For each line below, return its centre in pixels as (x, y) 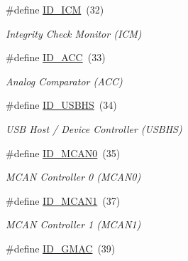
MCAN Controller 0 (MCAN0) (73, 177)
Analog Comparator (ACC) (64, 81)
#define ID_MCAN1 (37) (63, 200)
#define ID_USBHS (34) (61, 105)
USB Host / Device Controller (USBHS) (94, 128)
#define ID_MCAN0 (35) (63, 153)
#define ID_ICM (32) (55, 9)
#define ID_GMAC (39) (61, 248)
